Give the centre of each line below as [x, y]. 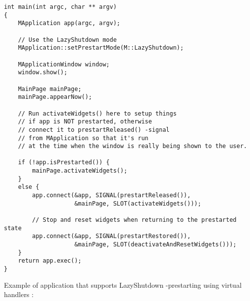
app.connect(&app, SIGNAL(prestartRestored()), [111, 236]
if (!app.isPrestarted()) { [64, 163]
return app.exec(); [50, 261]
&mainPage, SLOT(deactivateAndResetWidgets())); [156, 245]
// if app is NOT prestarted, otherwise [85, 122]
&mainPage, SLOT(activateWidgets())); [138, 203]
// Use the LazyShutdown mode [67, 40]
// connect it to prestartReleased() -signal [94, 130]
